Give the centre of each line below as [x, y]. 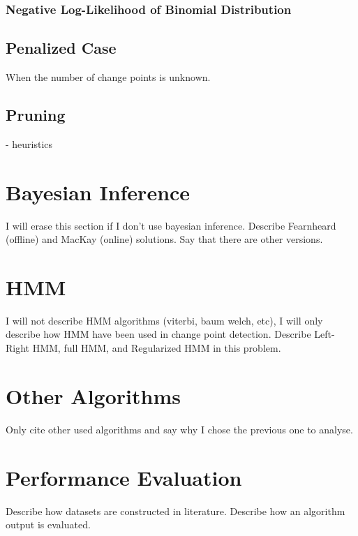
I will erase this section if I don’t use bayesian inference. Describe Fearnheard [171, 225]
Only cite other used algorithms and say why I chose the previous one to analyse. [179, 429]
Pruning [36, 115]
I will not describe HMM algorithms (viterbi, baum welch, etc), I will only [164, 320]
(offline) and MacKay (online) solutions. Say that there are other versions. [164, 239]
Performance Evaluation [124, 477]
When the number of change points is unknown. [108, 77]
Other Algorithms [93, 395]
